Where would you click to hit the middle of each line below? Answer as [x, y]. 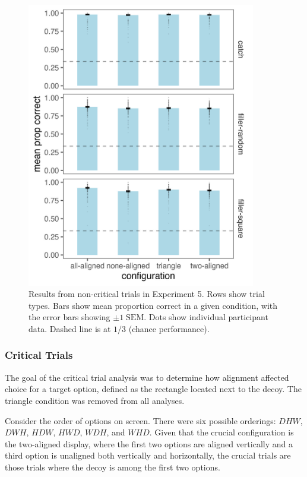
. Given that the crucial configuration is [221, 432]
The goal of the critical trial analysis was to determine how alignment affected [147, 377]
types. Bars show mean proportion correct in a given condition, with [153, 305]
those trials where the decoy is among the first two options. [113, 467]
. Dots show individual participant [206, 317]
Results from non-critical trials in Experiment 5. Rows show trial [147, 294]
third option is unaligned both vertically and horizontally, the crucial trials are [148, 455]
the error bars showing [69, 317]
